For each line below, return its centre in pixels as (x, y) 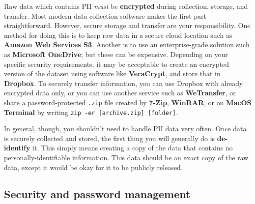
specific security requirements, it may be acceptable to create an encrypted (117, 64)
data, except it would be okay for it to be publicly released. (93, 167)
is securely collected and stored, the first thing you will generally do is (110, 138)
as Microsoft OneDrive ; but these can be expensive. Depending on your (116, 54)
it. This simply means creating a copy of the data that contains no (133, 148)
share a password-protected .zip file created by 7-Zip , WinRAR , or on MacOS (128, 102)
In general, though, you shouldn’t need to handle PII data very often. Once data (125, 129)
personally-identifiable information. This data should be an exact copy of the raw (126, 158)
